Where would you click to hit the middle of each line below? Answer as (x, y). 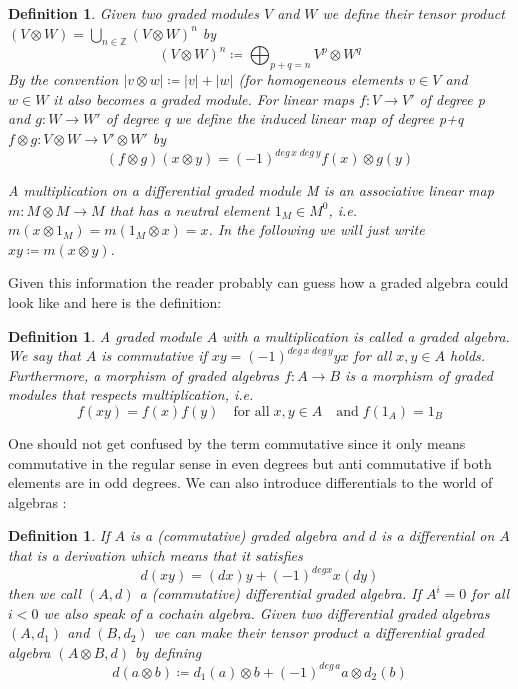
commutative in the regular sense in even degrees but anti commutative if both (250, 462)
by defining (168, 651)
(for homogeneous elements (321, 79)
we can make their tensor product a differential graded (319, 632)
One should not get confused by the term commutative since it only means (237, 443)
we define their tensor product (413, 13)
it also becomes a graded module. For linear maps (203, 98)
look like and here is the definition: (115, 302)
